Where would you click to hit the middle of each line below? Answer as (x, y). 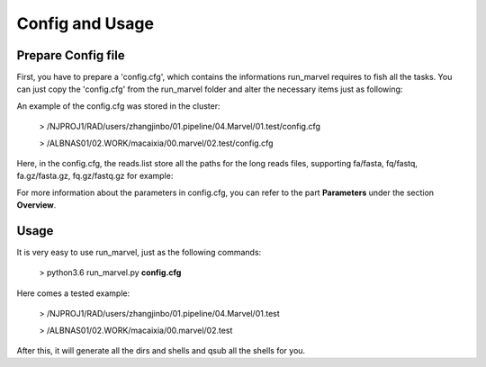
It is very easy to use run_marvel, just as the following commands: (139, 253)
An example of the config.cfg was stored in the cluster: (118, 106)
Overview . (36, 205)
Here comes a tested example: (73, 293)
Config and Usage (85, 23)
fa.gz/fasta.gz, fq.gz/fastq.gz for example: (95, 176)
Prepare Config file (71, 55)
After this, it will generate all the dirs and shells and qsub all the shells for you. (161, 351)
